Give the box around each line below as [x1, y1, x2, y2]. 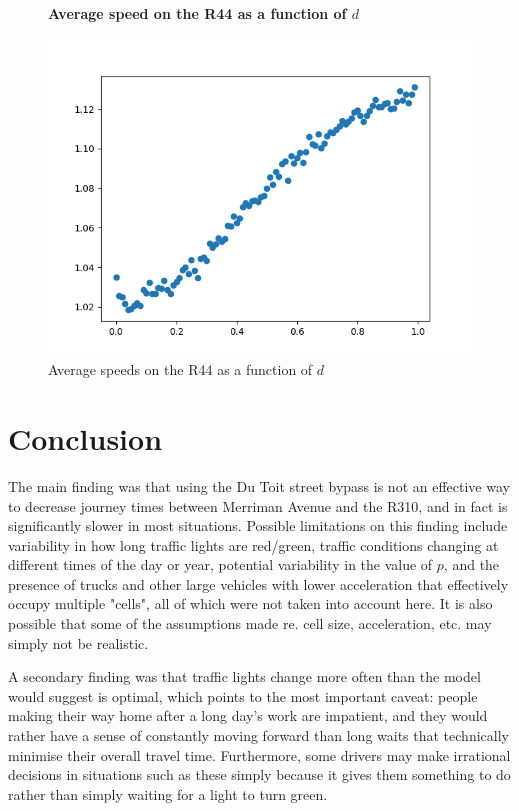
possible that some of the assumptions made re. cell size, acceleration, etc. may [8, 613, 492, 634]
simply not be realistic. [8, 632, 149, 653]
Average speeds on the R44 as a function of [48, 359, 313, 380]
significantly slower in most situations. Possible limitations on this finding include [8, 515, 508, 536]
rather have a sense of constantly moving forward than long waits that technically [8, 725, 509, 746]
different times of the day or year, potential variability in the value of [8, 554, 433, 575]
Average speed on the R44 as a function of [48, 3, 347, 23]
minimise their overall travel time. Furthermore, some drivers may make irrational [8, 744, 511, 765]
